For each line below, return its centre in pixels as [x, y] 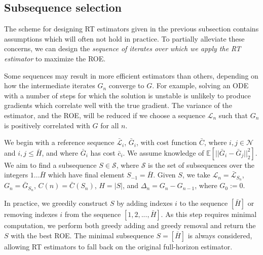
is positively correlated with [47, 125]
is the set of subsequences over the [201, 165]
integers [16, 175]
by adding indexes [145, 203]
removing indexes [31, 214]
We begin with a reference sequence [59, 142]
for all [110, 125]
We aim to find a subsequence [50, 165]
